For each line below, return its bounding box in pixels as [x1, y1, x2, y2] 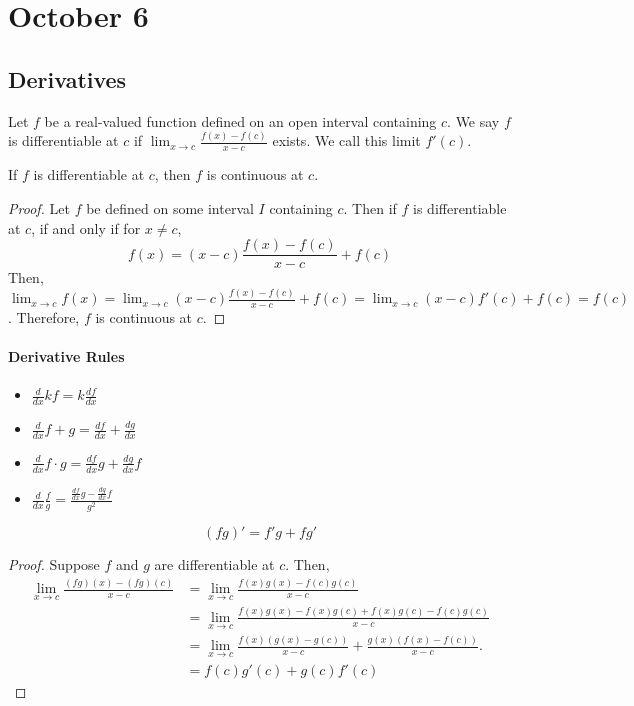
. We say [447, 110, 500, 131]
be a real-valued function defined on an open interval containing [44, 110, 437, 131]
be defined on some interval [86, 197, 254, 218]
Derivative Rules [8, 346, 125, 367]
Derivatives [8, 63, 127, 94]
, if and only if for [31, 217, 141, 238]
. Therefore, [8, 306, 80, 327]
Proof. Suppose [8, 554, 100, 575]
